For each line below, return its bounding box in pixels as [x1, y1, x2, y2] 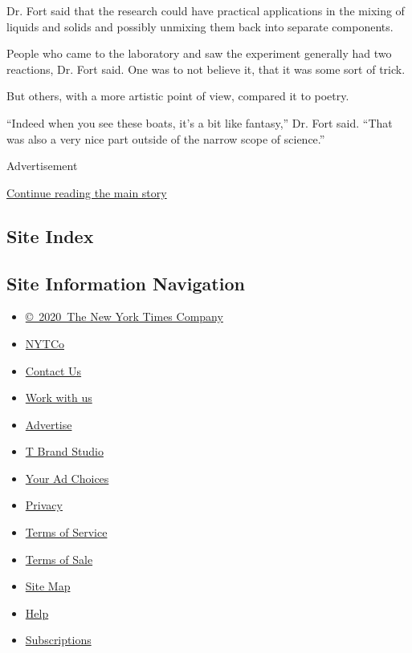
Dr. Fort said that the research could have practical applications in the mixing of [6, 2, 405, 18]
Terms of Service [25, 524, 108, 541]
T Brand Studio [25, 443, 104, 460]
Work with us [25, 389, 92, 406]
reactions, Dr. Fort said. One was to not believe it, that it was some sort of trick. [6, 60, 406, 77]
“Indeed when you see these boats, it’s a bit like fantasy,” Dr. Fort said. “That [6, 114, 393, 131]
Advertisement [6, 157, 78, 174]
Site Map [25, 578, 71, 594]
